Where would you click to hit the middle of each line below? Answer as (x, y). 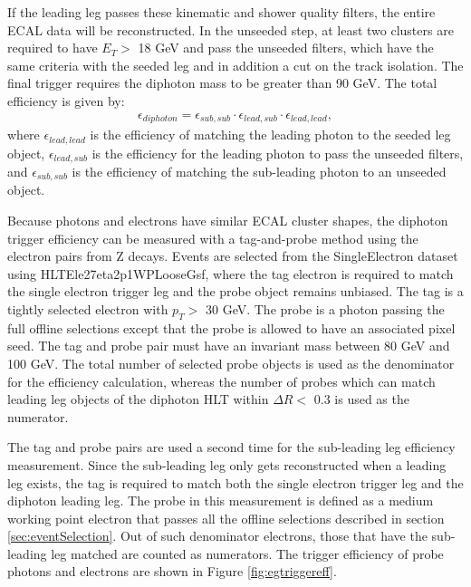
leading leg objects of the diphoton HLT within (138, 399)
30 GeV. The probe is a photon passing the (325, 308)
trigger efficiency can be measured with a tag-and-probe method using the (213, 238)
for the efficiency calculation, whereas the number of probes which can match (221, 381)
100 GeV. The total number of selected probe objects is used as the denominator (231, 363)
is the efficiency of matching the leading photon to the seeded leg (270, 135)
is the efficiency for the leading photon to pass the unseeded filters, (278, 153)
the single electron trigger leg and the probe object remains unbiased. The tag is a (235, 291)
